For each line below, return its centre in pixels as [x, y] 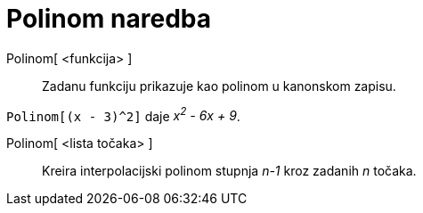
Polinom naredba [109, 19]
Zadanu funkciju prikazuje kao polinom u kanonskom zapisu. [219, 86]
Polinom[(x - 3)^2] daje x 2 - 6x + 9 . [123, 115]
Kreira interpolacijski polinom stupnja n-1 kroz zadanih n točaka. [229, 171]
